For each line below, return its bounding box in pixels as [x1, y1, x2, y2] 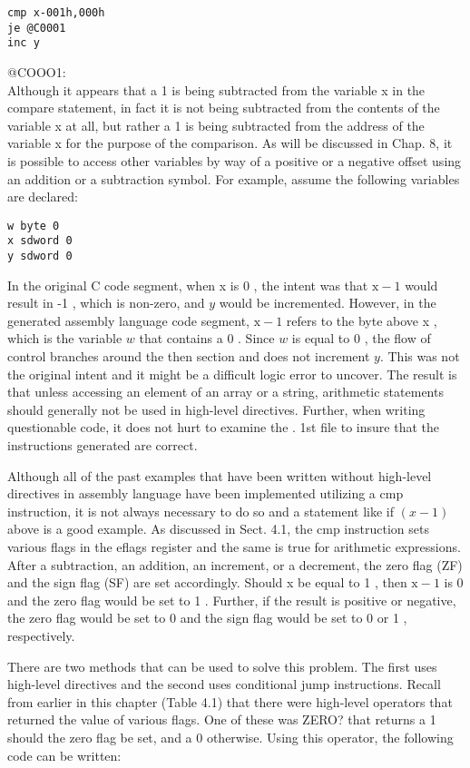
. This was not [379, 347, 460, 366]
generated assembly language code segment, [7, 310, 250, 330]
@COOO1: [7, 62, 66, 81]
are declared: [7, 187, 78, 206]
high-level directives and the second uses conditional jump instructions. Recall [7, 674, 441, 694]
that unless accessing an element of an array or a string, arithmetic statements [7, 382, 444, 401]
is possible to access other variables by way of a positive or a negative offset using [7, 151, 462, 170]
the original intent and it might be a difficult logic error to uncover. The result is [7, 364, 457, 383]
